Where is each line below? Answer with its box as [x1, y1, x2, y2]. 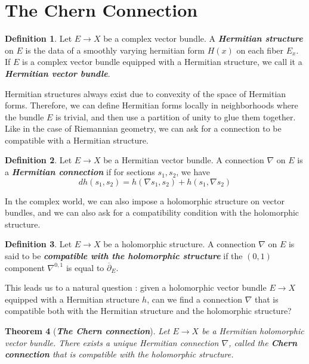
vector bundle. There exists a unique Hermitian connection [5, 336, 219, 349]
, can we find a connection [147, 293, 242, 305]
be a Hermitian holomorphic [202, 325, 304, 337]
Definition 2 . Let [5, 154, 72, 166]
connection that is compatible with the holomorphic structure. [5, 348, 234, 360]
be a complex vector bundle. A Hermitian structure [103, 32, 303, 45]
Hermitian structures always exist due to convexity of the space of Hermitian [5, 87, 286, 99]
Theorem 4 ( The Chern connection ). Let [5, 325, 170, 337]
